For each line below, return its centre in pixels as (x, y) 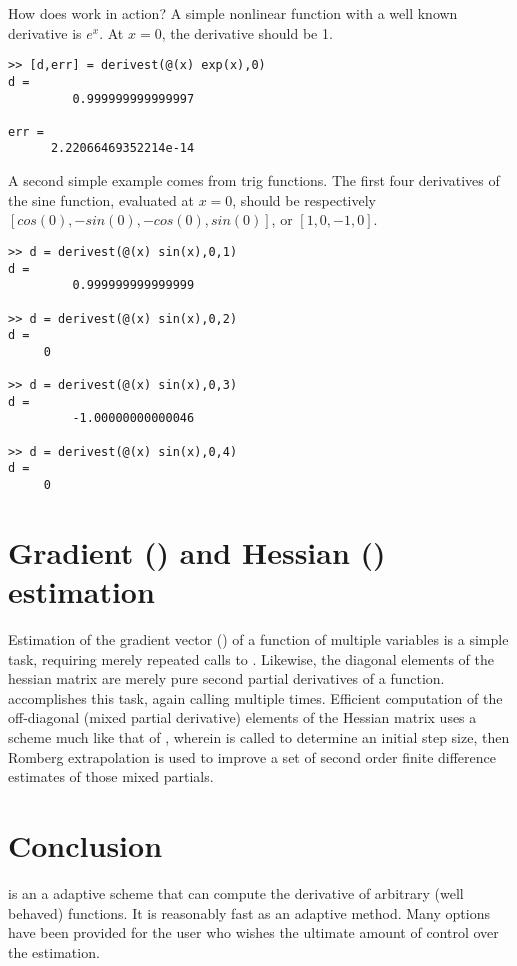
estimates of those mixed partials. (111, 776)
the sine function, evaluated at (101, 199)
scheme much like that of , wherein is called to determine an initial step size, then (259, 737)
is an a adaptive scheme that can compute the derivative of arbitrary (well (236, 892)
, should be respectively (304, 199)
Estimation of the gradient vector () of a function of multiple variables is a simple (258, 639)
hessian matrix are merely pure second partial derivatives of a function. (226, 678)
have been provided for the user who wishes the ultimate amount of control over (253, 932)
